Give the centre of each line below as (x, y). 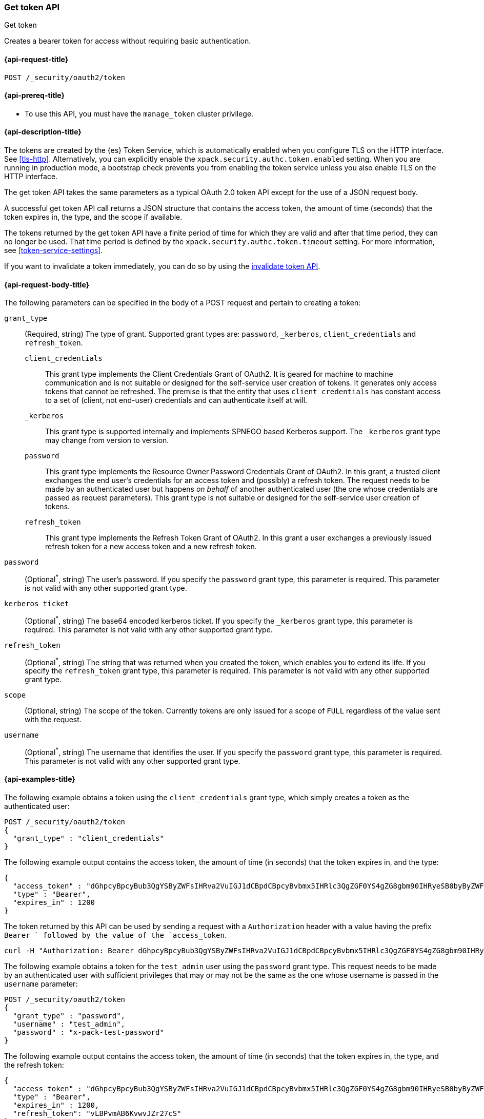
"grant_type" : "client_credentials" (88, 838)
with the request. (53, 720)
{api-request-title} (36, 59)
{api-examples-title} (40, 779)
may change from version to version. (107, 440)
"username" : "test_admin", (69, 1024)
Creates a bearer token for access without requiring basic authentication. (128, 41)
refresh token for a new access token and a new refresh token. (151, 547)
